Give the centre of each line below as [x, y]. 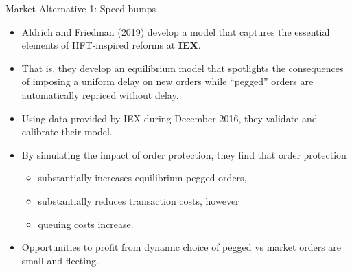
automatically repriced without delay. [100, 94]
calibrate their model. [67, 132]
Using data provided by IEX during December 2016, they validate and [169, 118]
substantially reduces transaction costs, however [139, 200]
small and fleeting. [60, 260]
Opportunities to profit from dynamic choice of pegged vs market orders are [181, 247]
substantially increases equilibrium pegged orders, [142, 178]
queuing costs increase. [86, 224]
